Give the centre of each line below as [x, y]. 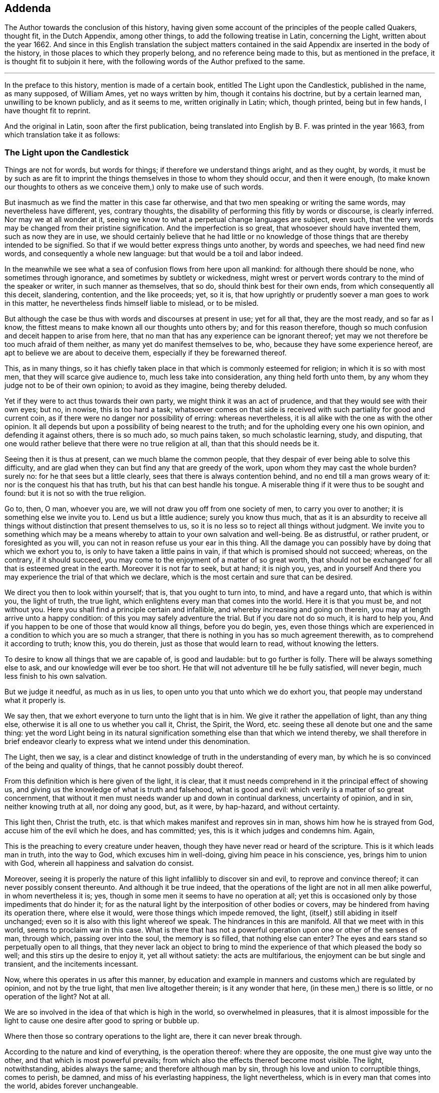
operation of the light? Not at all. [58, 997]
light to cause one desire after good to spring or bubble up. [102, 1021]
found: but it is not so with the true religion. [75, 493]
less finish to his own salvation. [56, 676]
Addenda [28, 8]
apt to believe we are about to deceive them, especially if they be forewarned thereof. [146, 353]
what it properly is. [35, 700]
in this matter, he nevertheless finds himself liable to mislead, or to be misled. [132, 303]
